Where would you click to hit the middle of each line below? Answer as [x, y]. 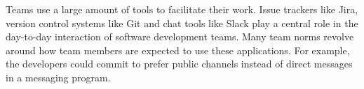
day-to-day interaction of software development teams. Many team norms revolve [180, 37]
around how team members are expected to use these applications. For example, [178, 50]
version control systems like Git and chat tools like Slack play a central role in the [182, 23]
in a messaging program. [58, 77]
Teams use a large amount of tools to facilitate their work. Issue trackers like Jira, [182, 9]
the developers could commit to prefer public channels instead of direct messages [179, 64]
